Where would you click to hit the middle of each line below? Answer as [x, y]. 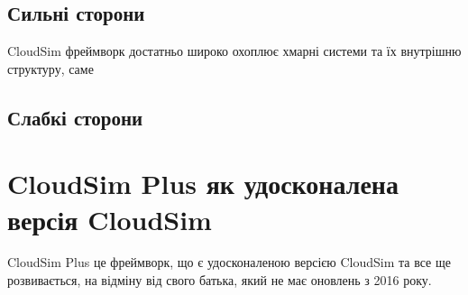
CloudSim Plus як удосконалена [203, 184]
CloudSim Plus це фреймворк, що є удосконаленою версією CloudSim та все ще [229, 262]
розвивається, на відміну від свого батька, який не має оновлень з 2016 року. [220, 280]
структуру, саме [50, 68]
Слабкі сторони [75, 117]
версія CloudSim [110, 219]
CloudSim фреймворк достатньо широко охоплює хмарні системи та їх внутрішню [234, 51]
